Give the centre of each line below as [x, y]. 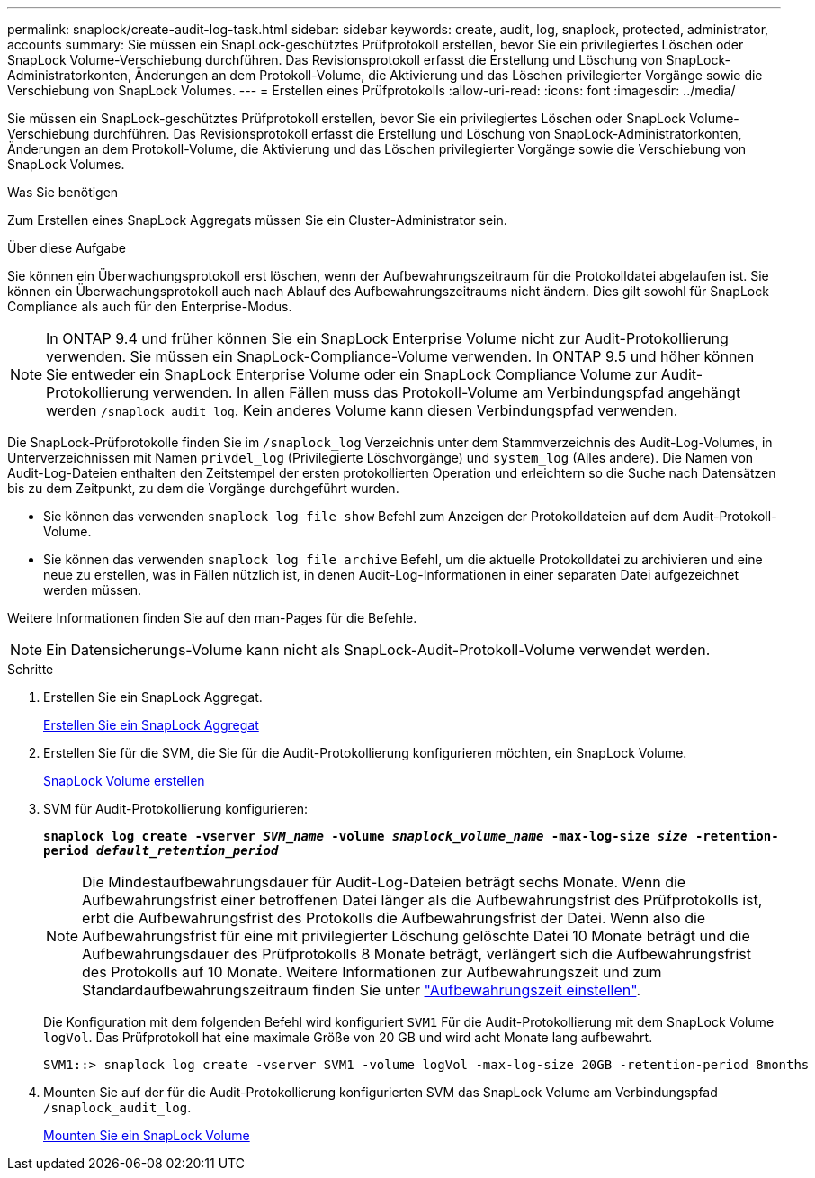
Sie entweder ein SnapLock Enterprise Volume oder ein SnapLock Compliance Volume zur [352, 374]
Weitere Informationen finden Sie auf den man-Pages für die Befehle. [212, 618]
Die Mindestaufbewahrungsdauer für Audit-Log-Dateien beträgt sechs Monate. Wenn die [384, 882]
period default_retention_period [161, 850]
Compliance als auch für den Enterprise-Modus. [150, 306]
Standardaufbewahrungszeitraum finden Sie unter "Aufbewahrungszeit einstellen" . [362, 990]
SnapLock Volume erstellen [124, 781]
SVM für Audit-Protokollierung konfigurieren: [176, 809]
